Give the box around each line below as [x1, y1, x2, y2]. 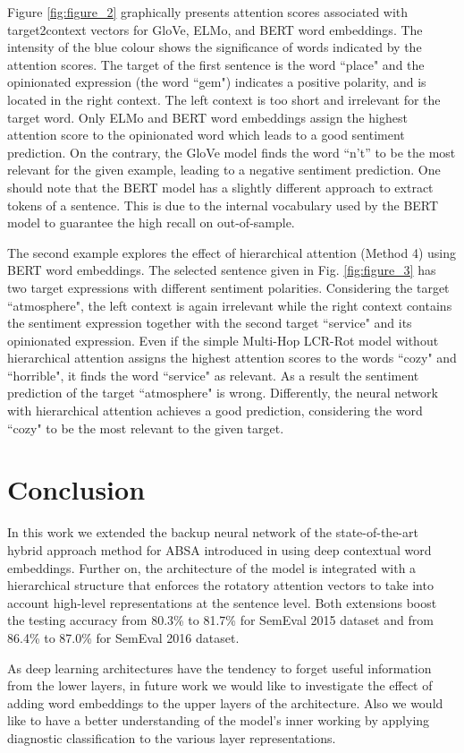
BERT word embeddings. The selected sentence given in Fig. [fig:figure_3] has [7, 261, 436, 279]
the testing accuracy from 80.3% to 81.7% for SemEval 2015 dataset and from [7, 611, 434, 629]
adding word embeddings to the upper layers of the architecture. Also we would [7, 693, 443, 712]
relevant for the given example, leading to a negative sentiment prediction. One [7, 160, 441, 179]
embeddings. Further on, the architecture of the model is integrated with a [7, 558, 417, 577]
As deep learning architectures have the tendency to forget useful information [7, 658, 432, 677]
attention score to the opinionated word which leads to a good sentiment [7, 125, 405, 144]
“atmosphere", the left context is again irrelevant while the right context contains [7, 295, 452, 314]
